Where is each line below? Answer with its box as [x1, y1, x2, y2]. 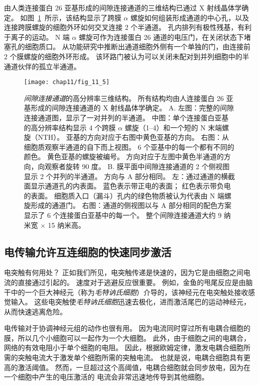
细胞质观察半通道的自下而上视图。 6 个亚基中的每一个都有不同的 [24, 141, 235, 152]
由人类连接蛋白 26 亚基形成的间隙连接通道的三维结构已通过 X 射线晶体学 [4, 2, 242, 12]
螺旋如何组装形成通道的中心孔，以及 [130, 12, 249, 22]
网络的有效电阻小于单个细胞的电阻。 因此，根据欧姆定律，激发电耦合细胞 [4, 342, 244, 353]
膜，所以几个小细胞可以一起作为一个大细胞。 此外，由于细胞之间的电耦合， [4, 332, 251, 343]
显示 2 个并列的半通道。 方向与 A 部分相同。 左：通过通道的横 [24, 171, 228, 181]
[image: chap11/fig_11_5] [24, 79, 110, 86]
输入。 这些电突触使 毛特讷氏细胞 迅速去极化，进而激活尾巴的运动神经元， [10, 296, 251, 307]
